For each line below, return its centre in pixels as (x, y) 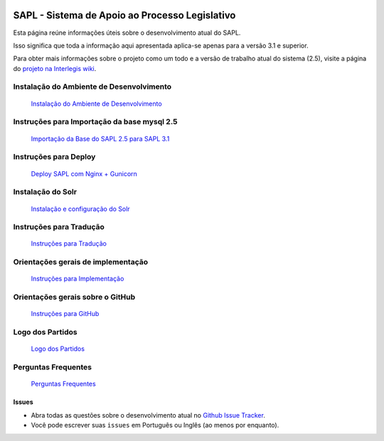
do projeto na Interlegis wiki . (55, 68)
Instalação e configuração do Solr (81, 209)
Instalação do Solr (45, 192)
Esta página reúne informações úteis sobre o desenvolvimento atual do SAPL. (127, 33)
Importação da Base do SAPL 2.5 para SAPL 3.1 (100, 138)
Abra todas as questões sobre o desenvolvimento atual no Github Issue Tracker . (148, 415)
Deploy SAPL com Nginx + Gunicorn (84, 173)
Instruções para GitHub (65, 314)
